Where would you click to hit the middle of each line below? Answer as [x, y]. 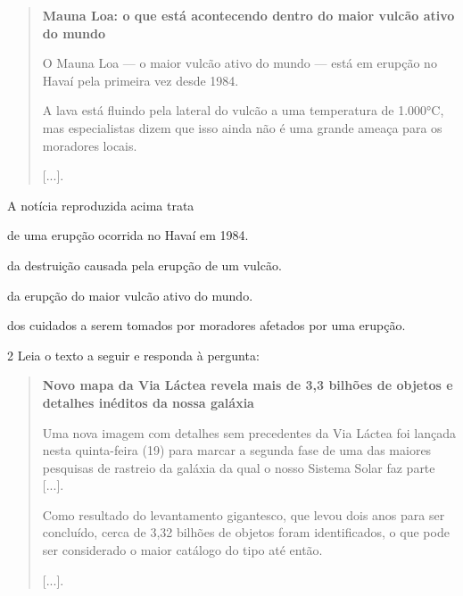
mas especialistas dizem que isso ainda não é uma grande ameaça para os [242, 127]
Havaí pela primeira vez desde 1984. [141, 80]
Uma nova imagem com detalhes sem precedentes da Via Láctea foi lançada [249, 432]
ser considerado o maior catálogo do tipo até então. [182, 550]
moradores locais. [90, 145]
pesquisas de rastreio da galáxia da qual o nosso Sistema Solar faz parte [239, 467]
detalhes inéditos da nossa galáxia [148, 402]
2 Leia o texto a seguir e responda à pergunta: [133, 355]
